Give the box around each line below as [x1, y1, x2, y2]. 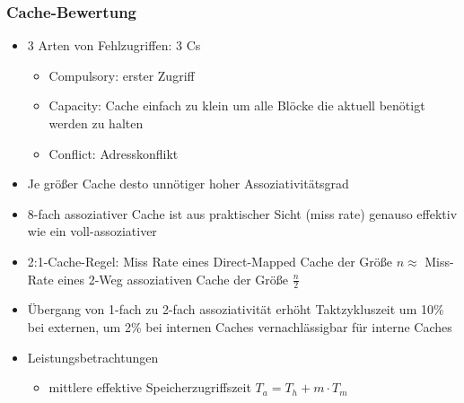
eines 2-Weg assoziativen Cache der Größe [57, 269, 289, 288]
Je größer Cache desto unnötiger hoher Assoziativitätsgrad [27, 174, 349, 193]
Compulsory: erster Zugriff [48, 66, 195, 84]
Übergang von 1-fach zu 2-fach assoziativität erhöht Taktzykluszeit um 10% [27, 300, 444, 319]
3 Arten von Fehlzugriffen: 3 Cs [27, 36, 201, 55]
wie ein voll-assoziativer [27, 222, 157, 241]
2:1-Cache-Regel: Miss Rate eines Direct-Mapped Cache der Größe [27, 251, 392, 270]
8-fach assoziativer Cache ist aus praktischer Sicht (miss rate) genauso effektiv [27, 204, 458, 223]
